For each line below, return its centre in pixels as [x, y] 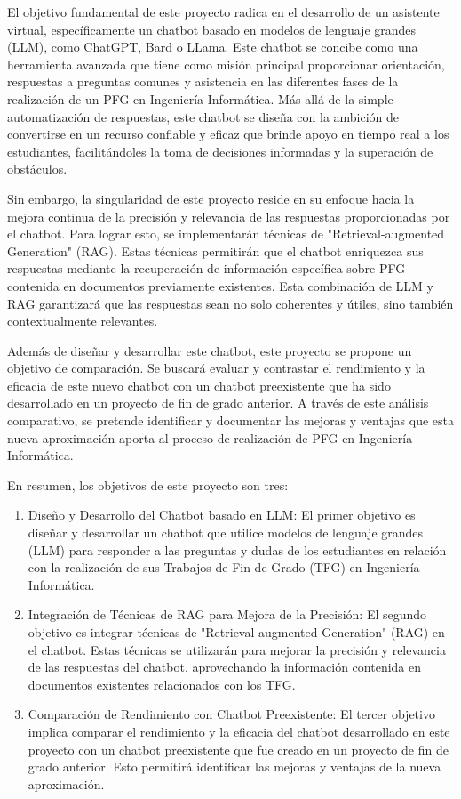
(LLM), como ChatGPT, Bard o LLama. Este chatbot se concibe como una [213, 47]
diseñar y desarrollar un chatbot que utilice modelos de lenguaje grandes [226, 533]
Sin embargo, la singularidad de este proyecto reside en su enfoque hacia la [211, 198]
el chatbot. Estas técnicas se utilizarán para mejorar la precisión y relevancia [237, 649]
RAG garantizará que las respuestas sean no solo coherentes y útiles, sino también [230, 303]
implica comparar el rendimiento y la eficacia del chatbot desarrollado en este [239, 731]
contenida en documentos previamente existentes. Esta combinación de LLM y [221, 285]
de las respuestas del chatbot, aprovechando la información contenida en [224, 667]
